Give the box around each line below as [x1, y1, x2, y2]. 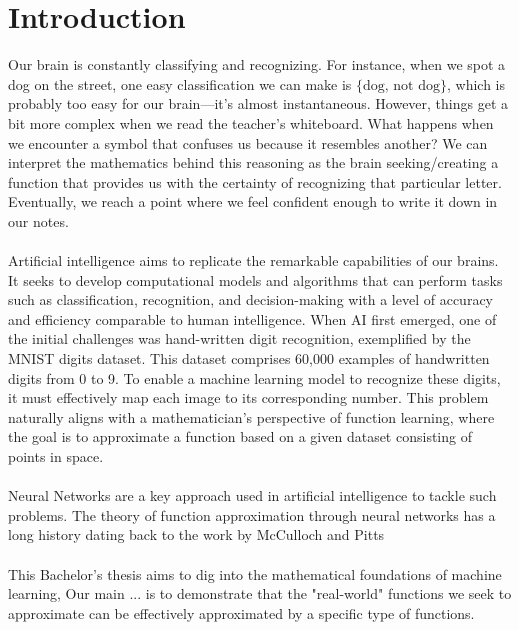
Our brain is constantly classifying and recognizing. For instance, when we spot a [8, 54, 506, 75]
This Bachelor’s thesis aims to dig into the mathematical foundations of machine [8, 563, 502, 584]
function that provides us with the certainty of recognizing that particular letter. [8, 171, 502, 192]
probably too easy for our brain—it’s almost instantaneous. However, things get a [8, 93, 509, 114]
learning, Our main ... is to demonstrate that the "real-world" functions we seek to [8, 583, 512, 604]
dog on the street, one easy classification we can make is [8, 73, 352, 94]
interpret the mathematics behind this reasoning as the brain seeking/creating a [8, 152, 499, 173]
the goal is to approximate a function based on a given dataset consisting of [8, 426, 472, 447]
